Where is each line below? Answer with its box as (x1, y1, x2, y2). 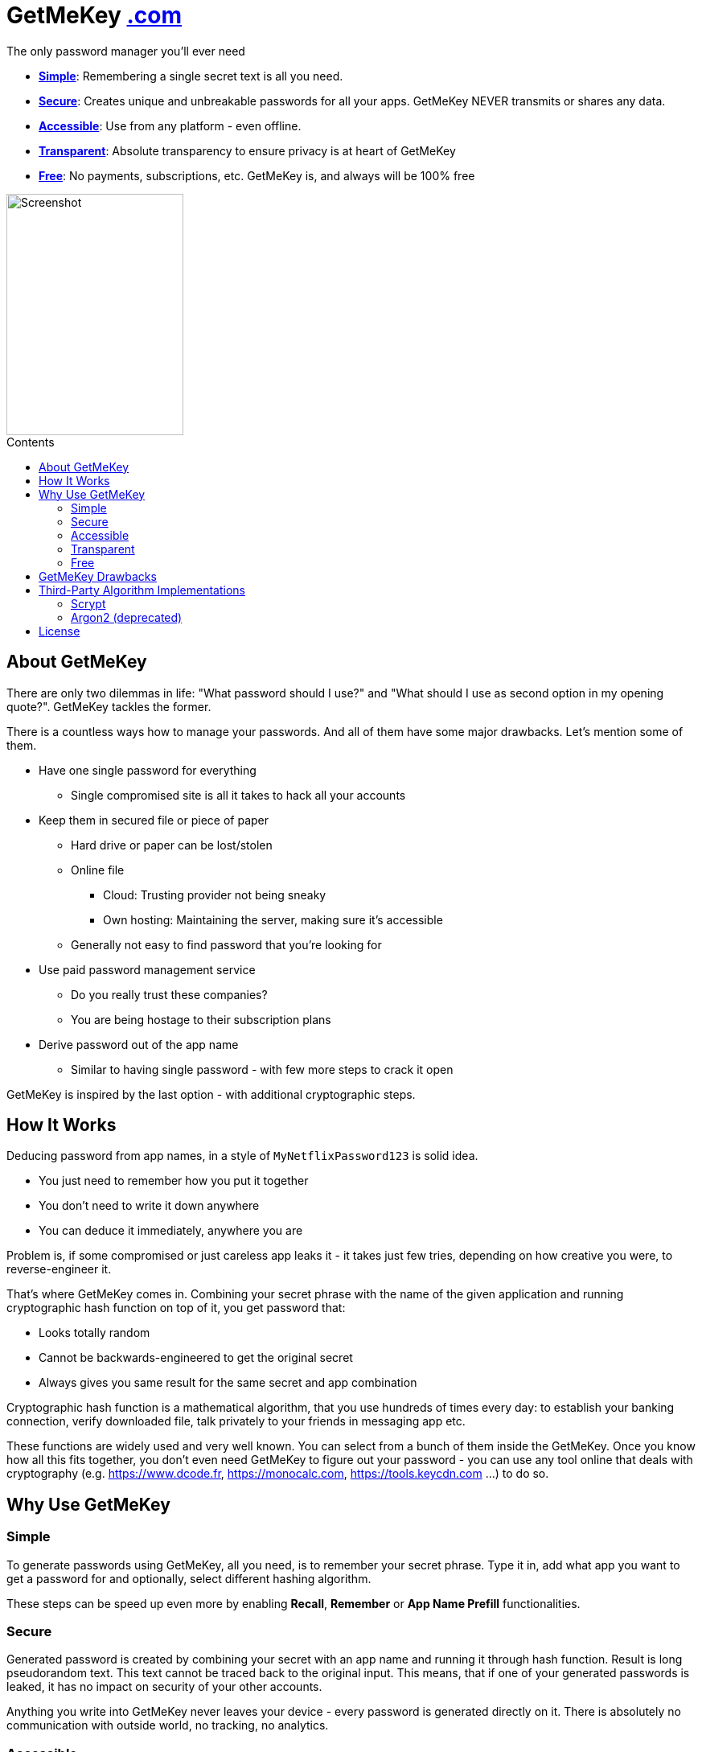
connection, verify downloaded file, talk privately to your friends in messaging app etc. (6, 1414, 466, 1429)
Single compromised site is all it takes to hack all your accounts (71, 788, 406, 802)
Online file (71, 862, 125, 877)
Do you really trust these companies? (71, 987, 268, 1001)
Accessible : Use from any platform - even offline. (39, 118, 302, 133)
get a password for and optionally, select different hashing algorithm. (6, 1571, 372, 1585)
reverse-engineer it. (6, 1262, 112, 1277)
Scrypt (71, 596, 106, 611)
